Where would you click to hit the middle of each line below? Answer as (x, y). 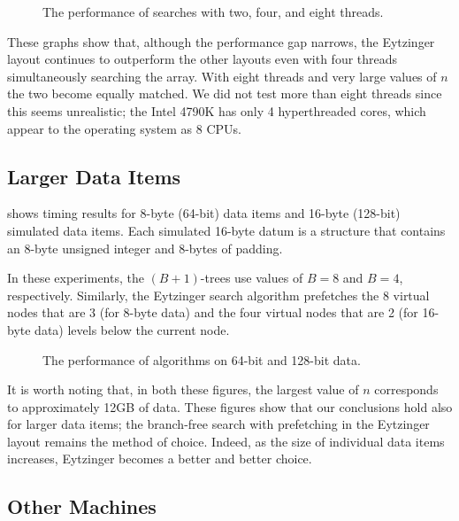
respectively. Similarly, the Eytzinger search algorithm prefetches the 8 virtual (218, 295)
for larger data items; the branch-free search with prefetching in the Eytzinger (218, 424)
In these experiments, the (76, 278)
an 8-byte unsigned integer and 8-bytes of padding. (145, 248)
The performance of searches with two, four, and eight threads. (213, 12)
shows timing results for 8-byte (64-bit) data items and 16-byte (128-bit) (204, 213)
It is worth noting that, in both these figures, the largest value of (183, 389)
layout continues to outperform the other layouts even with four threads (203, 59)
